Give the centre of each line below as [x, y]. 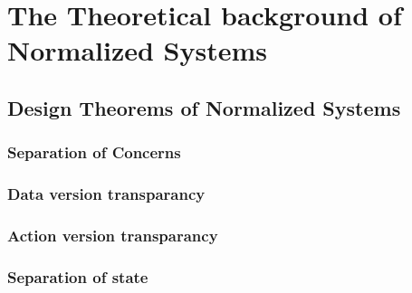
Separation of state [78, 276]
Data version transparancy [106, 194]
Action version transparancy [113, 235]
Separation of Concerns [94, 152]
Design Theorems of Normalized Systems [204, 107]
